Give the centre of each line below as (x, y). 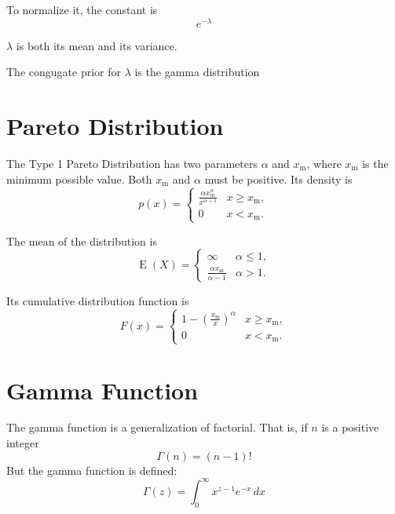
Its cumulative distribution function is (98, 301)
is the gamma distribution (197, 72)
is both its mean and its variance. (97, 45)
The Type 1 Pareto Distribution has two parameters (132, 163)
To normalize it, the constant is (82, 9)
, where (324, 163)
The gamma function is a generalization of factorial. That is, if (157, 427)
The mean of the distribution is (82, 241)
